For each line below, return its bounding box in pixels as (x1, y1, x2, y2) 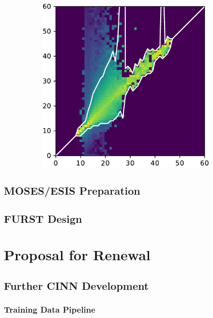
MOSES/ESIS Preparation (4, 183, 140, 198)
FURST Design (4, 211, 82, 226)
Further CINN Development (4, 278, 149, 293)
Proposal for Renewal (4, 244, 151, 264)
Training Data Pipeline (4, 303, 95, 315)
